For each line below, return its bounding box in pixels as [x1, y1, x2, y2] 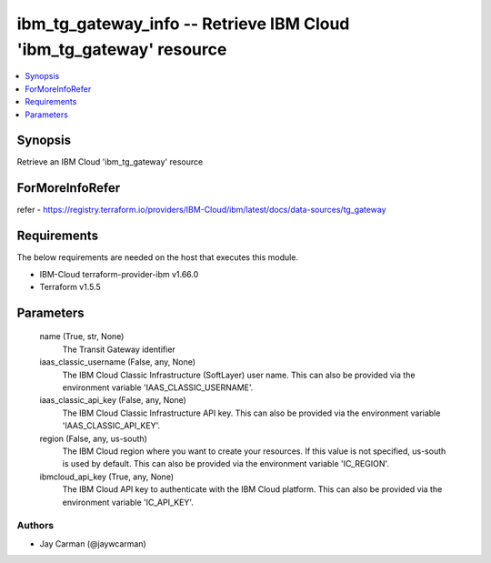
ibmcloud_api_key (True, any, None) [39, 471, 175, 482]
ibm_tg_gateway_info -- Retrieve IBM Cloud [16, 14, 350, 34]
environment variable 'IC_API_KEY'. [62, 497, 195, 508]
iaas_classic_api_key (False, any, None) [39, 395, 186, 406]
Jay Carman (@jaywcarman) [39, 538, 147, 549]
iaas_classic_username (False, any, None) [39, 357, 195, 367]
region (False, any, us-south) [39, 433, 147, 444]
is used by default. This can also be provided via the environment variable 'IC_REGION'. [62, 458, 390, 469]
